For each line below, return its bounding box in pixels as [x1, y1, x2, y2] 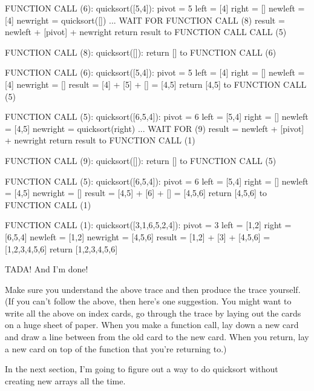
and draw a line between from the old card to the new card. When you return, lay [5, 330, 309, 343]
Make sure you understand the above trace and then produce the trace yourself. [5, 283, 301, 295]
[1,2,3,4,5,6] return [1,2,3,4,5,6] [5, 242, 118, 255]
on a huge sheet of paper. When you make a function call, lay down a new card [5, 318, 299, 331]
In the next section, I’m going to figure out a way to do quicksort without [5, 363, 278, 375]
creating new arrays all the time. [5, 374, 126, 387]
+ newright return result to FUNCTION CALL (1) [5, 134, 195, 146]
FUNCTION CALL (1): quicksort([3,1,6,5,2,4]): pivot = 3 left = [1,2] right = [5, 218, 292, 231]
